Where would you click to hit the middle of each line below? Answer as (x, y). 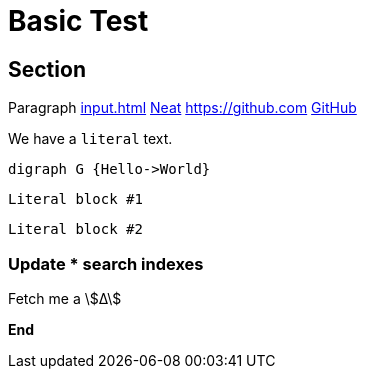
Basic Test (78, 21)
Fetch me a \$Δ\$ (65, 298)
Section (47, 69)
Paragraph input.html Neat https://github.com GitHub (182, 108)
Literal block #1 (75, 199)
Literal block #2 (75, 229)
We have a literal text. (90, 139)
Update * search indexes (106, 263)
